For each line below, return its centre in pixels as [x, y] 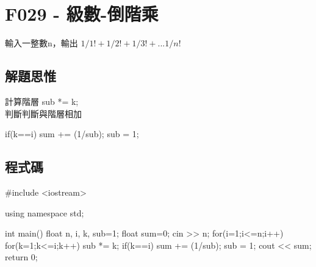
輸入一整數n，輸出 [41, 43]
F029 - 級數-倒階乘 [82, 14]
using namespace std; [45, 212]
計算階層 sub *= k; [42, 101]
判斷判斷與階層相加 [43, 113]
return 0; [21, 257]
